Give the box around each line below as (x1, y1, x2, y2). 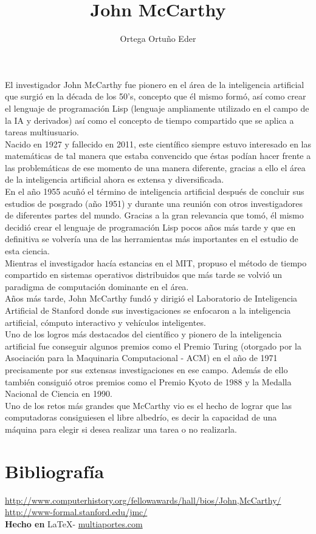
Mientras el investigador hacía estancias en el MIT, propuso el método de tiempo (5, 256, 307, 269)
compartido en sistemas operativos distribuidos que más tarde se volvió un (5, 268, 283, 281)
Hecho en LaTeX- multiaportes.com (5, 517, 143, 530)
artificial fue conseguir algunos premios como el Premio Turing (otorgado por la (5, 339, 301, 352)
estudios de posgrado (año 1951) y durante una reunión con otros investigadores (5, 197, 303, 209)
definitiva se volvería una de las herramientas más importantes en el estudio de (5, 232, 298, 245)
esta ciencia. (5, 245, 50, 257)
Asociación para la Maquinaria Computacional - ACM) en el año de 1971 (5, 351, 278, 364)
